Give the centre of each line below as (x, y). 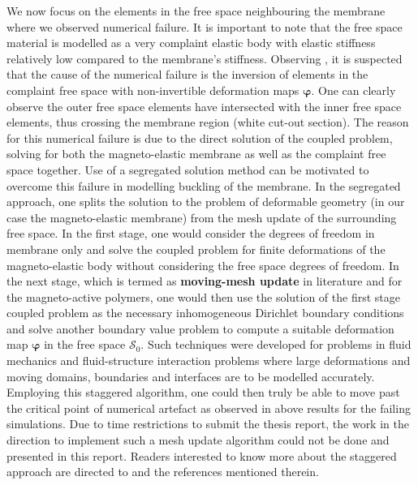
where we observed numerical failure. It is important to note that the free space (205, 26)
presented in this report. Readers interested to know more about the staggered (202, 455)
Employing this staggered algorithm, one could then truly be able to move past (203, 392)
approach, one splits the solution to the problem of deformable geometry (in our (206, 202)
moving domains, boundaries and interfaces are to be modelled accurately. (191, 376)
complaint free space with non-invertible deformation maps (153, 90)
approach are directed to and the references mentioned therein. (163, 472)
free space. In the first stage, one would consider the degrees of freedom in (191, 233)
